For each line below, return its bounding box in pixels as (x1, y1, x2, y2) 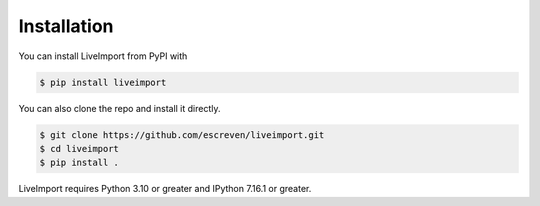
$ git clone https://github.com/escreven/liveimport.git (39, 129, 325, 140)
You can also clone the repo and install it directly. (18, 102, 221, 114)
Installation (18, 15, 114, 37)
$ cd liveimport (39, 143, 120, 154)
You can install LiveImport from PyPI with (18, 50, 188, 62)
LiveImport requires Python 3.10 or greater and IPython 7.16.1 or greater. (18, 183, 312, 195)
